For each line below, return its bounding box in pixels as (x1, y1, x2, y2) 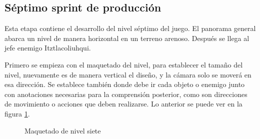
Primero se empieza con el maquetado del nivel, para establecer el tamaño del (4, 59, 243, 69)
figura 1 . (4, 108, 30, 118)
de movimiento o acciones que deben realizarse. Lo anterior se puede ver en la (4, 98, 242, 109)
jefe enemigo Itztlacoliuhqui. (4, 42, 91, 53)
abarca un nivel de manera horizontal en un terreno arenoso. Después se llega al (4, 32, 249, 43)
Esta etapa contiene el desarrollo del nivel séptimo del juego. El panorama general (4, 23, 256, 33)
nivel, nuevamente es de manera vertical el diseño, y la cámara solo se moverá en (4, 69, 251, 79)
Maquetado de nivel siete (24, 125, 101, 135)
